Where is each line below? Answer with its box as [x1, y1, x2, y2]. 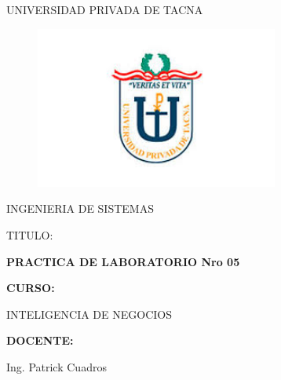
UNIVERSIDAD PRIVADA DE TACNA [6, 2, 203, 17]
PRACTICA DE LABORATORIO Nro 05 [6, 253, 240, 269]
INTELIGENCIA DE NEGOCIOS [6, 305, 172, 322]
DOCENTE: [6, 332, 74, 349]
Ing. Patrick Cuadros [6, 358, 107, 375]
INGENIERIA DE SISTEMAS [6, 200, 154, 217]
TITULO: [6, 226, 53, 243]
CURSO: [6, 280, 55, 296]
